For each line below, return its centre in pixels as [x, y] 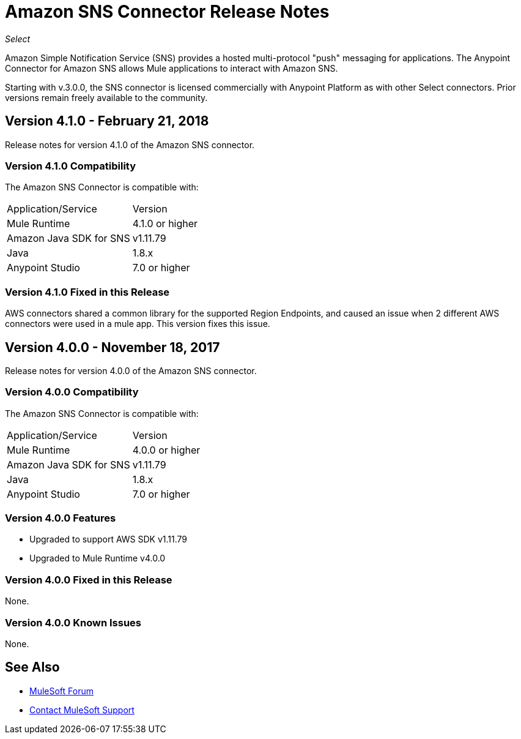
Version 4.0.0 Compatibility [72, 392]
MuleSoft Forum [61, 691]
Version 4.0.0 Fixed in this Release [89, 580]
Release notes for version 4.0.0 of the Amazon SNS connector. [131, 370]
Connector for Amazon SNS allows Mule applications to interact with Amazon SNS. [172, 68]
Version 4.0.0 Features [61, 518]
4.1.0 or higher [165, 224]
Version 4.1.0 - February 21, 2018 [107, 121]
